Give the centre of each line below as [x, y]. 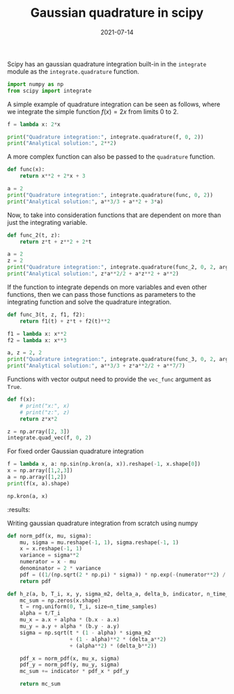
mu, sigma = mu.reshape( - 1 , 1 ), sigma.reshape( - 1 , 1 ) [99, 542]
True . [15, 387]
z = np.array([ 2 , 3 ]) [39, 431]
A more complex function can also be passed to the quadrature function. [111, 157]
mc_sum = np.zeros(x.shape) [60, 600]
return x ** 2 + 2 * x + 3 [53, 176]
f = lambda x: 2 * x [34, 124]
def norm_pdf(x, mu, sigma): [49, 536]
